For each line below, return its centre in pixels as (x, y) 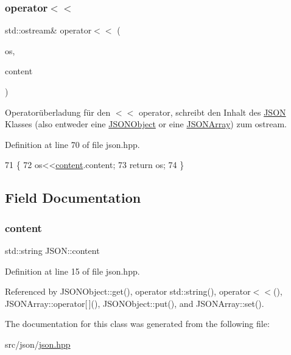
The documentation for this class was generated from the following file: (137, 324)
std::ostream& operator (48, 30)
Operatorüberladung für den (58, 112)
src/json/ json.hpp (38, 344)
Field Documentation (73, 198)
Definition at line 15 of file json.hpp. (72, 271)
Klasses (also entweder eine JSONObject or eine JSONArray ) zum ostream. (146, 124)
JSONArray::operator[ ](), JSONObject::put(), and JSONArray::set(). (135, 303)
